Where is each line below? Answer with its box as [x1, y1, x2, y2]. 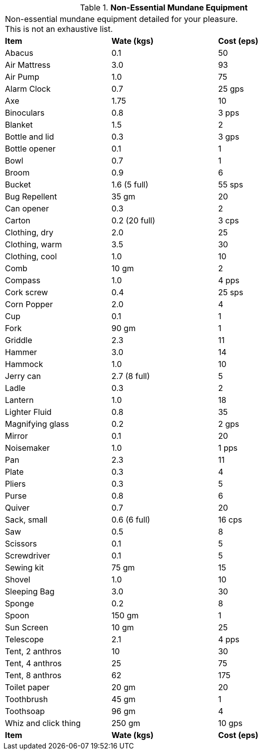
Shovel [5, 574, 30, 584]
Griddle [5, 335, 32, 345]
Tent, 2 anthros [5, 646, 62, 656]
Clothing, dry [5, 227, 54, 237]
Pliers [5, 479, 26, 489]
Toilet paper [5, 682, 50, 692]
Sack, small [5, 515, 48, 525]
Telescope [5, 634, 44, 644]
